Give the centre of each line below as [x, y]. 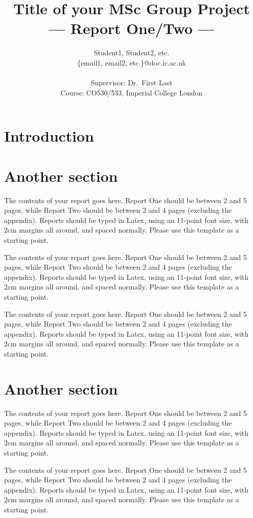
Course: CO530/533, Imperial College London [132, 92]
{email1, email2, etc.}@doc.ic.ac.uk [132, 62]
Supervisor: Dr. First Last [132, 83]
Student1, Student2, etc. [132, 53]
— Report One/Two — [132, 28]
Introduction [49, 136]
